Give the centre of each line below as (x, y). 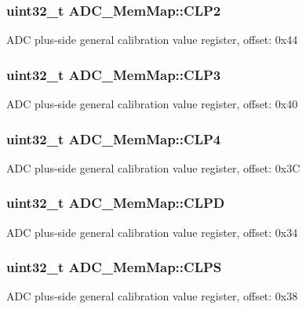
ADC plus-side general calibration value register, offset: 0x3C (153, 167)
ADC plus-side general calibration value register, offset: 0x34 (152, 232)
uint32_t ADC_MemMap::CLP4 (114, 138)
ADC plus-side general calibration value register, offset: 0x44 (152, 40)
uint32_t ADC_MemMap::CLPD (116, 203)
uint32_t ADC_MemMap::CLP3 (114, 74)
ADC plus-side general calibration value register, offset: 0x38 (152, 296)
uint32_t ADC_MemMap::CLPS (114, 267)
